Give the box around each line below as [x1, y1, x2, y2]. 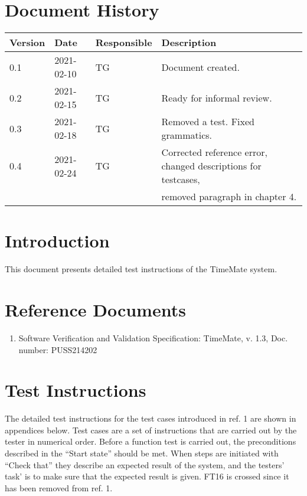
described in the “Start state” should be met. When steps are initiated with [5, 447, 279, 459]
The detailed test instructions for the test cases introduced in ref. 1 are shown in [5, 412, 296, 425]
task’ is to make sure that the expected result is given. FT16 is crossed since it [5, 470, 289, 482]
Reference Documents [5, 298, 186, 322]
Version [9, 35, 45, 50]
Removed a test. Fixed [161, 115, 254, 129]
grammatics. [161, 128, 213, 142]
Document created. [161, 60, 240, 74]
